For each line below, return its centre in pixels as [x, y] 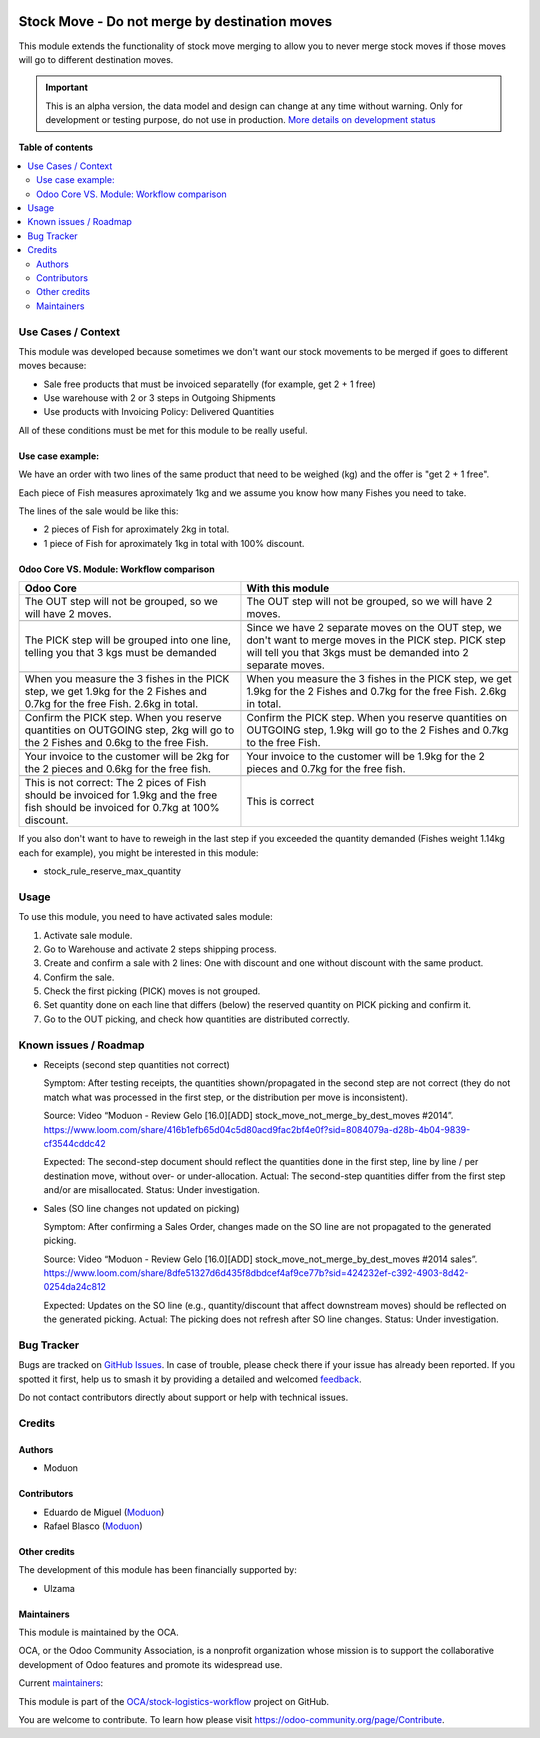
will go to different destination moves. [96, 59]
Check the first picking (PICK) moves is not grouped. [152, 991]
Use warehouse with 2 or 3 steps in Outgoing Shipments [160, 398]
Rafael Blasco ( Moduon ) [93, 1526]
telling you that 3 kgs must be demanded [120, 653]
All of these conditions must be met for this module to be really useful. [163, 430]
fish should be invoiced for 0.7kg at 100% [122, 808]
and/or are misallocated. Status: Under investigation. [151, 1190]
